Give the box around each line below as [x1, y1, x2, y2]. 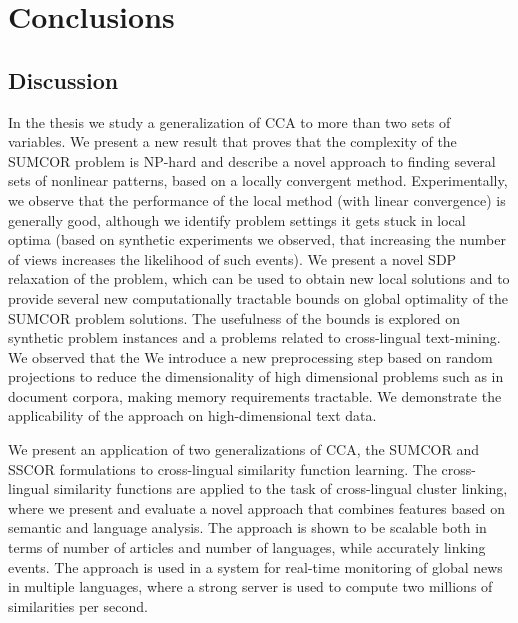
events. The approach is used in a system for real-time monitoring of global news [8, 556, 503, 577]
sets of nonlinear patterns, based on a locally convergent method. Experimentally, [8, 170, 508, 191]
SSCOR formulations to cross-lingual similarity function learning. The [8, 458, 437, 479]
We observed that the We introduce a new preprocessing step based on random [8, 346, 493, 367]
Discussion [8, 64, 119, 95]
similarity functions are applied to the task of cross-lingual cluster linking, [53, 478, 508, 499]
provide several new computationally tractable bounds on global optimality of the [8, 287, 509, 308]
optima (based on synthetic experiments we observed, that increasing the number [8, 229, 506, 250]
